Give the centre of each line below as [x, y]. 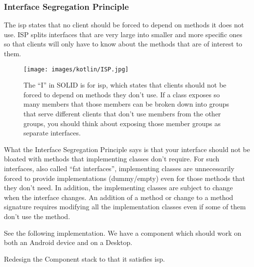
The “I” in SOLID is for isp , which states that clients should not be [125, 85]
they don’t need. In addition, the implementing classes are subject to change [118, 188]
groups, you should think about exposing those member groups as [122, 123]
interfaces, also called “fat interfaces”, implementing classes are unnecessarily [119, 168]
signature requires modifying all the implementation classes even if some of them [125, 207]
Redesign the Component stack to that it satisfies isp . [84, 258]
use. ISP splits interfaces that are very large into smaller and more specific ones [123, 34]
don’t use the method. [37, 216]
